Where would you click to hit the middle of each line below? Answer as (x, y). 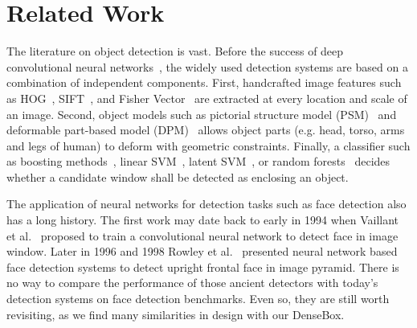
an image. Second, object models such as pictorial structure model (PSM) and (202, 114)
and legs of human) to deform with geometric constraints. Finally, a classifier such (208, 145)
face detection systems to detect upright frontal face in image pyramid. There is (203, 266)
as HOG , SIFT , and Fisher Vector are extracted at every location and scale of (207, 98)
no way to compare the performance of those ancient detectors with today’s (192, 283)
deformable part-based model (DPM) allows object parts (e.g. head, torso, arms (206, 130)
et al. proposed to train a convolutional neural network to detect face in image (202, 235)
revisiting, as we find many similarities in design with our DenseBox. (176, 314)
